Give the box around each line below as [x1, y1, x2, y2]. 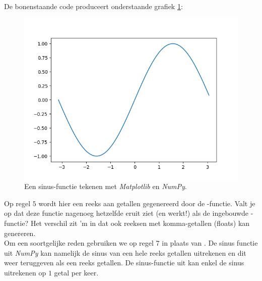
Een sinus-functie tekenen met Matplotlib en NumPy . [24, 181, 187, 192]
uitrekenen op [4, 267, 46, 277]
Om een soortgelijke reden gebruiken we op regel [4, 238, 154, 248]
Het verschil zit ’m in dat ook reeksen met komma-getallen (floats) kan [30, 217, 250, 228]
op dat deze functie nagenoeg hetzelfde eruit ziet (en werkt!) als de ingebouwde [4, 208, 249, 218]
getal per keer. [54, 267, 99, 277]
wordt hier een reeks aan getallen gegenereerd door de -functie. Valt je [38, 198, 255, 208]
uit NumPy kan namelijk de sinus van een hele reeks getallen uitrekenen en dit [4, 247, 246, 258]
